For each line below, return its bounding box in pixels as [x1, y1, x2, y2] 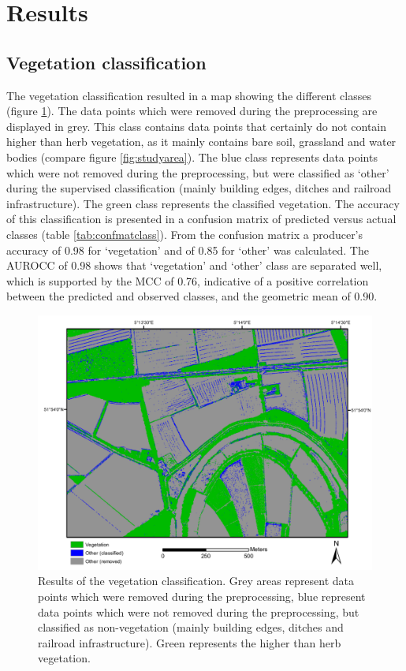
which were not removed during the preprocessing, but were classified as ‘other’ [6, 164, 389, 181]
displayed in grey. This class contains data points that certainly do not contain [6, 117, 387, 134]
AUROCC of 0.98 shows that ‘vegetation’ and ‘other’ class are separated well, [6, 257, 382, 274]
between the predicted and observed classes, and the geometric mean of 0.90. [6, 288, 378, 304]
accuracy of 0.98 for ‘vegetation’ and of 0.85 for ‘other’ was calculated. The [6, 241, 369, 258]
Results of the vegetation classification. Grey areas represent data [38, 572, 355, 589]
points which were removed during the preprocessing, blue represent [38, 588, 366, 605]
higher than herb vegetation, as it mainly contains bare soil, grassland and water [6, 133, 397, 150]
